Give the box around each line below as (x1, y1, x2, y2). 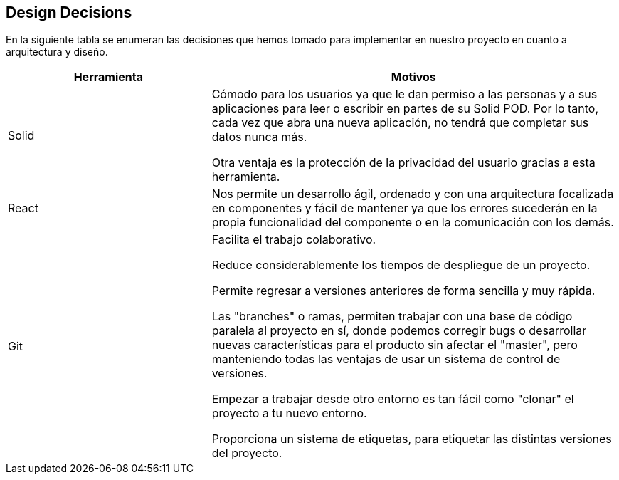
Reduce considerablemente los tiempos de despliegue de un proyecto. (211, 258, 591, 273)
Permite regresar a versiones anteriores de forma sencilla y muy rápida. (211, 283, 596, 298)
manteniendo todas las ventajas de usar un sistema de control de (211, 352, 561, 367)
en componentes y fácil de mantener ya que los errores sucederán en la (211, 201, 598, 216)
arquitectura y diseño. (6, 46, 108, 58)
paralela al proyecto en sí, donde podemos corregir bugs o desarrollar (211, 323, 587, 338)
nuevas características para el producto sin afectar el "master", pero (211, 338, 578, 353)
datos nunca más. (211, 130, 307, 145)
